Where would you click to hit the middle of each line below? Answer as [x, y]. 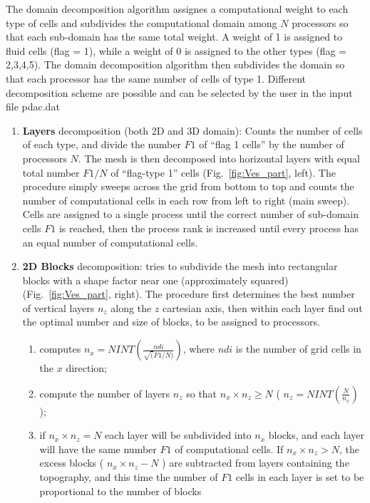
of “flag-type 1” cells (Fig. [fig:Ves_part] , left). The [223, 172]
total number [51, 172]
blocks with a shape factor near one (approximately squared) [155, 280]
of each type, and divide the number [102, 144]
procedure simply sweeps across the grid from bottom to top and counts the [188, 186]
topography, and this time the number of [129, 477]
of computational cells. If [229, 448]
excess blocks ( [72, 463]
